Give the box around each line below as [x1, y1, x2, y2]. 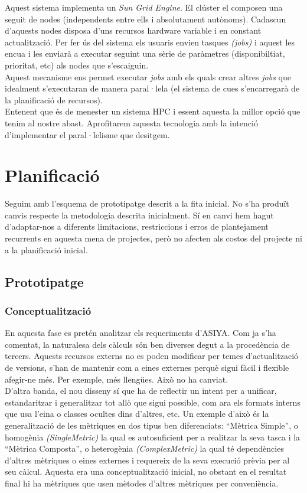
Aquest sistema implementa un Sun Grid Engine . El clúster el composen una [5, 1, 283, 13]
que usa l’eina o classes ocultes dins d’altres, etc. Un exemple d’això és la [5, 407, 269, 420]
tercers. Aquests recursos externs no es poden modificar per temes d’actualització [5, 350, 299, 362]
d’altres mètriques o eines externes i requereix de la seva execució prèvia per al [5, 453, 290, 466]
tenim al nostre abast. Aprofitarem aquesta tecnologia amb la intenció [5, 116, 258, 129]
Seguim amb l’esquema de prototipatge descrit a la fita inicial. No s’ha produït [5, 197, 289, 210]
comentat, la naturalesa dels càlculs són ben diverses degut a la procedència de [5, 338, 290, 350]
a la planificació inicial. [5, 243, 88, 256]
